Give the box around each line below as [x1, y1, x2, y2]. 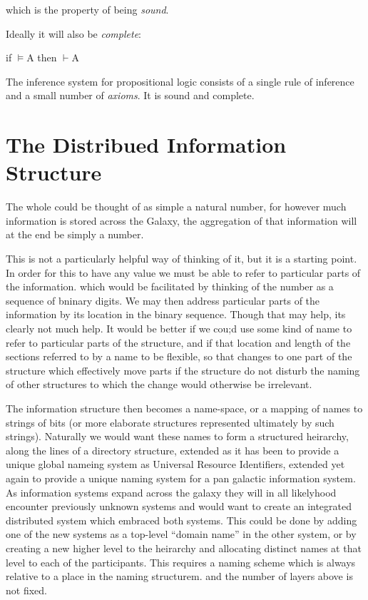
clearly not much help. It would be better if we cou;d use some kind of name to [6, 321, 352, 336]
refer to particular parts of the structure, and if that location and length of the [6, 335, 351, 350]
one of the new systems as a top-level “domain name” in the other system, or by [6, 527, 357, 541]
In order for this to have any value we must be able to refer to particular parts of [6, 265, 361, 280]
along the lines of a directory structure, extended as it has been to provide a [6, 442, 339, 457]
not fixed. [6, 582, 47, 597]
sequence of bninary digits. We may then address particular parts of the [6, 293, 320, 307]
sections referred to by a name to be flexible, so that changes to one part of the [6, 349, 352, 364]
